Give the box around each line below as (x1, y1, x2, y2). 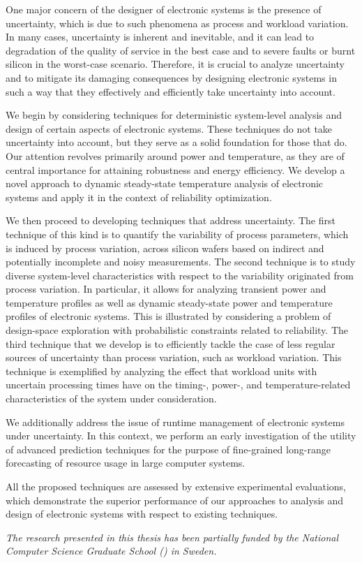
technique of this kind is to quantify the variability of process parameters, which (6, 226, 349, 241)
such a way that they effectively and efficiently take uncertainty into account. (6, 84, 335, 98)
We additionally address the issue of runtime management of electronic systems (6, 414, 345, 429)
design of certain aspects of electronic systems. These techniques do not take (6, 121, 333, 136)
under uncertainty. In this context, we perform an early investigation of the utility (6, 428, 356, 443)
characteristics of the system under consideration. (6, 391, 217, 406)
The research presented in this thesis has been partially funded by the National (6, 529, 339, 544)
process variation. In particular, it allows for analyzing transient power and (6, 281, 326, 296)
